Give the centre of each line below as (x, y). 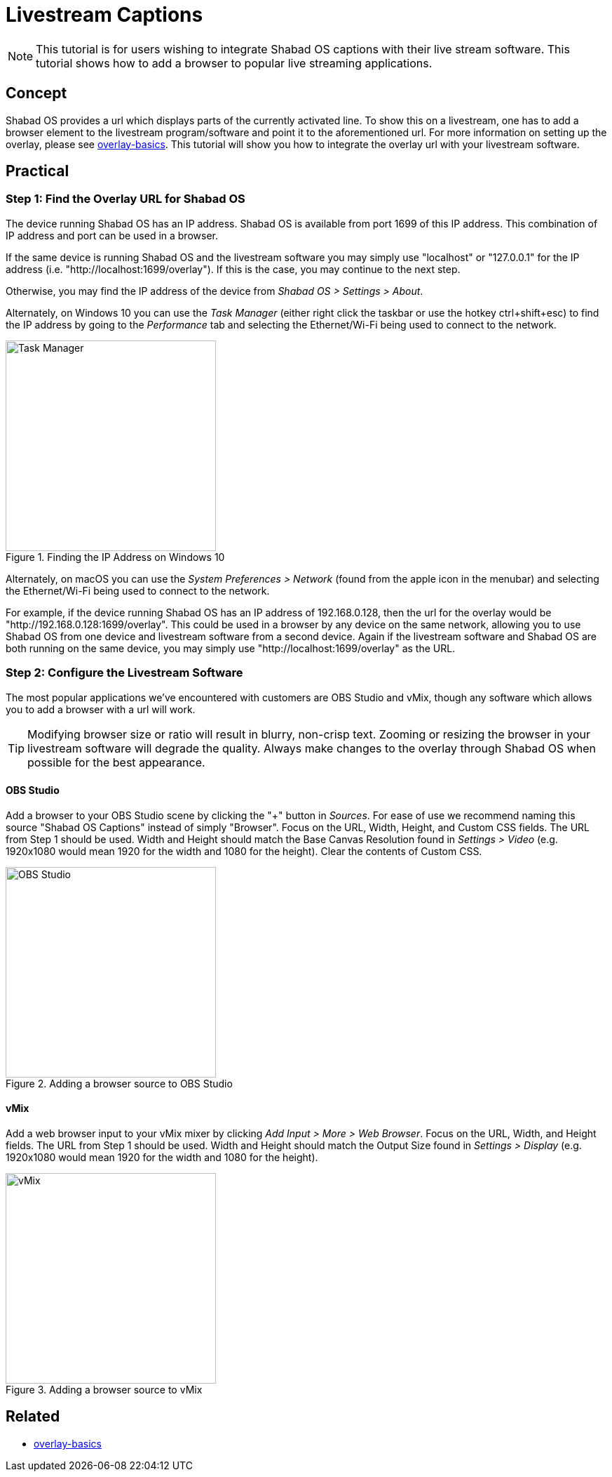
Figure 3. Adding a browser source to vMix (104, 1390)
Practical (38, 171)
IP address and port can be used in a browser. (112, 235)
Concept (36, 93)
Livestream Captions (104, 15)
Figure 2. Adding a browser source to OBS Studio (119, 1083)
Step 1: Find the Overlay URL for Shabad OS (125, 199)
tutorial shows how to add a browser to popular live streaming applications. (234, 63)
